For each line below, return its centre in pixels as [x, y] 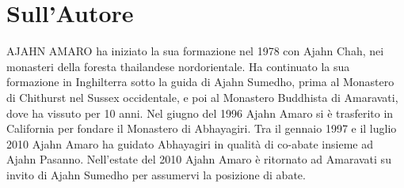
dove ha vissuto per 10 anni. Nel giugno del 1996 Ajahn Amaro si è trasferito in [200, 113]
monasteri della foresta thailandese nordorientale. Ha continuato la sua [178, 66]
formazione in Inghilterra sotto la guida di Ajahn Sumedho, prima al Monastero [200, 82]
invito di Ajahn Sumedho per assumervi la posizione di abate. [156, 174]
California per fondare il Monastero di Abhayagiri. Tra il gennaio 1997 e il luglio [202, 128]
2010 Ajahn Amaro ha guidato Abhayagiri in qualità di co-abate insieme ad [190, 143]
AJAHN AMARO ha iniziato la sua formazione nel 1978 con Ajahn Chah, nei [195, 51]
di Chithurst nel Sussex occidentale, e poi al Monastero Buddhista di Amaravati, [202, 97]
